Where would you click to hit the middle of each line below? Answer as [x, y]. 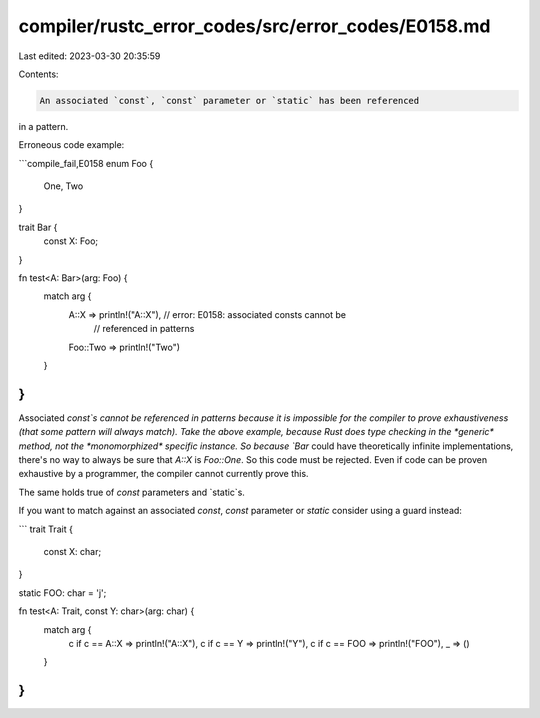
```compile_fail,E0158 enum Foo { [86, 163]
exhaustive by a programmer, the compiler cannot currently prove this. [163, 474]
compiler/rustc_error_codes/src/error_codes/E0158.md [254, 26]
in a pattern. [43, 126]
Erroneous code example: [71, 145]
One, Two [63, 186]
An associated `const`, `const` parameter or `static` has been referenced [229, 100]
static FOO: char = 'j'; [62, 592]
